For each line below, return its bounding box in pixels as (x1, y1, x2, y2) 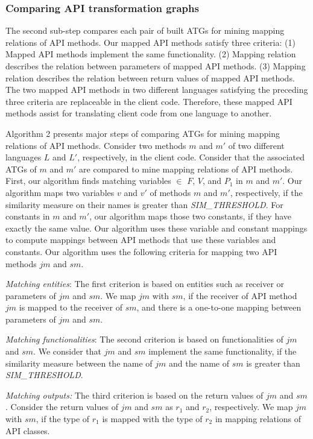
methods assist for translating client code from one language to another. (5, 107, 272, 119)
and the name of (169, 356, 229, 369)
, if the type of (36, 412, 90, 425)
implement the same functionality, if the (148, 345, 297, 358)
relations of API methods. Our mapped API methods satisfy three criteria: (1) (5, 36, 296, 48)
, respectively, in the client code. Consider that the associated (77, 151, 305, 163)
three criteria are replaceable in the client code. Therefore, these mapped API (5, 95, 292, 107)
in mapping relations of (215, 412, 301, 425)
